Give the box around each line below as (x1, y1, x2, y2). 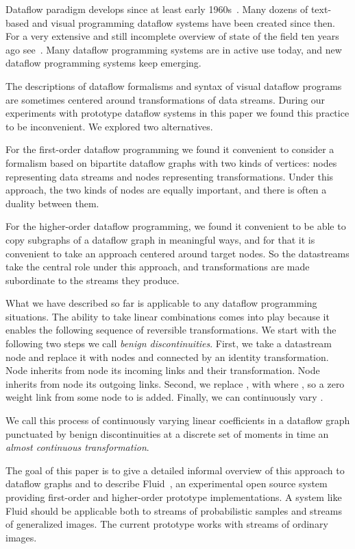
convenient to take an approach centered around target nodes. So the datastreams (5, 246, 350, 260)
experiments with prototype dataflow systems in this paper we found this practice (5, 106, 350, 120)
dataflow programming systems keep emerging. (5, 56, 201, 70)
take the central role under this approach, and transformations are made (5, 259, 310, 274)
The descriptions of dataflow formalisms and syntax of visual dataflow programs (5, 78, 342, 93)
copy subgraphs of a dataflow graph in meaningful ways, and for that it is (5, 232, 315, 246)
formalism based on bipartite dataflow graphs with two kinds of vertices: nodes (5, 155, 337, 170)
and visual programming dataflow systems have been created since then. (32, 15, 335, 30)
